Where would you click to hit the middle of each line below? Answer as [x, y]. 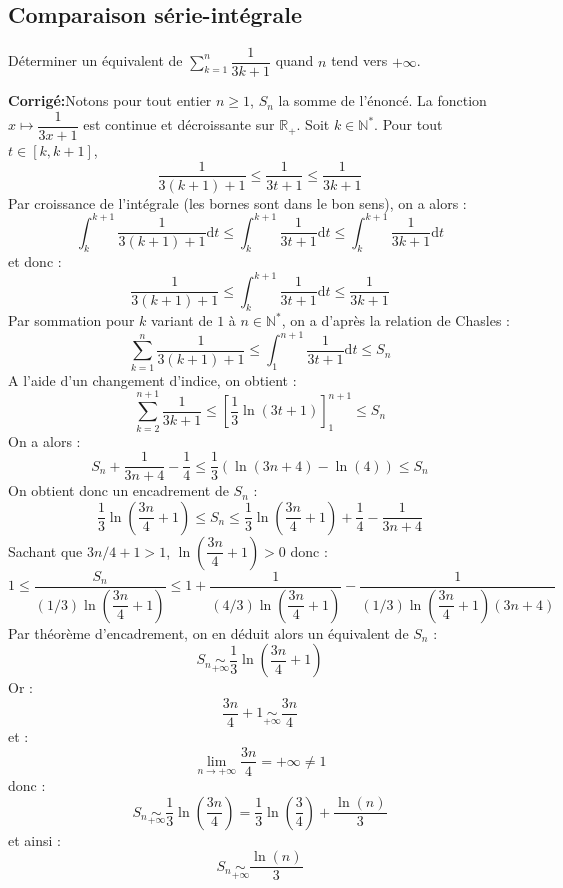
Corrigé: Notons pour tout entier [110, 100]
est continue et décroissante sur [179, 124]
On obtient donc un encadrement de [118, 490]
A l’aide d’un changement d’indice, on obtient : [152, 379]
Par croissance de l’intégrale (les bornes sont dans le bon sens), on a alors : [237, 202]
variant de [181, 320]
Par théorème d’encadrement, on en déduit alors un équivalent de [208, 632]
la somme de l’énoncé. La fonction [382, 100]
